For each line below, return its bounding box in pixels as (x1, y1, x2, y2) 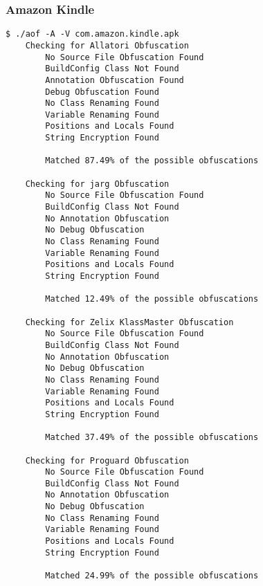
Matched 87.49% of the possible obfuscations (45, 156, 259, 166)
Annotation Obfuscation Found (45, 75, 184, 85)
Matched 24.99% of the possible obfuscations (45, 571, 259, 581)
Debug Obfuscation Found (45, 86, 159, 97)
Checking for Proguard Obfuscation (25, 455, 189, 466)
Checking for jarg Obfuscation (25, 178, 170, 189)
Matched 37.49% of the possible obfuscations (45, 432, 259, 443)
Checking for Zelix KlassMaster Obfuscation (25, 317, 234, 327)
